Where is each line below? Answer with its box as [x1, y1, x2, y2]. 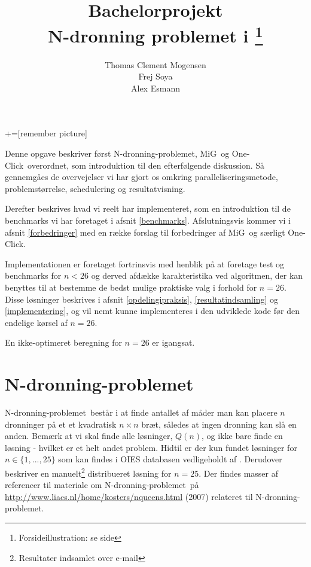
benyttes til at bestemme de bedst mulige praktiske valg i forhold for [5, 281, 257, 293]
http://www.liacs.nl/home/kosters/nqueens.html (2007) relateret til [5, 490, 253, 502]
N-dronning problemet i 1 [48, 21, 263, 48]
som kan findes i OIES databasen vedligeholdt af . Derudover [58, 453, 282, 465]
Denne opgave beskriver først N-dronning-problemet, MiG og [5, 147, 230, 160]
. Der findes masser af [199, 467, 278, 479]
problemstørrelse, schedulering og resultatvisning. [5, 182, 185, 194]
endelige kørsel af [5, 316, 68, 328]
